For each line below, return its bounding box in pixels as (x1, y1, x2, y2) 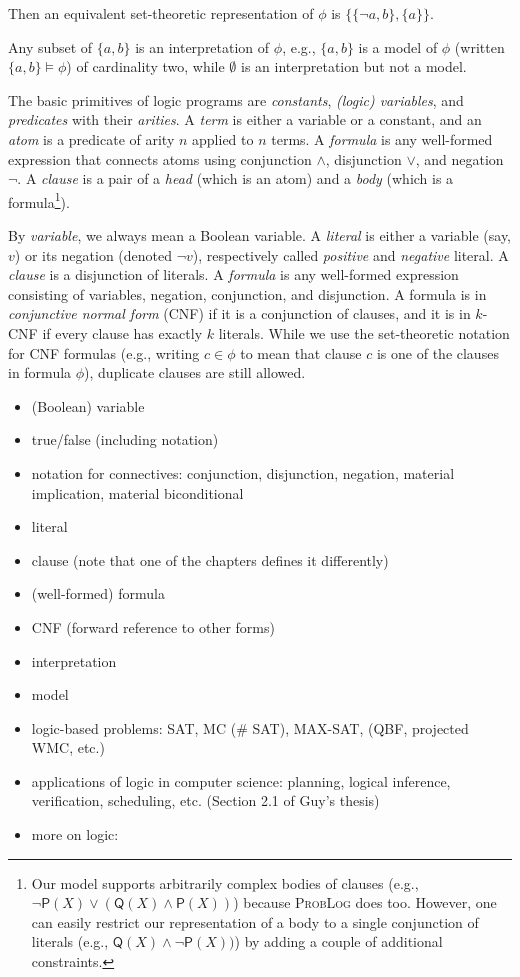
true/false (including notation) (31, 429, 219, 450)
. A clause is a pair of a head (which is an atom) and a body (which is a (17, 168, 454, 189)
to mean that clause (240, 342, 362, 363)
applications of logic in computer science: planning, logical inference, (31, 770, 451, 791)
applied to (192, 128, 254, 149)
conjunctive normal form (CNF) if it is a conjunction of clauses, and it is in (8, 303, 471, 324)
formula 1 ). (8, 188, 70, 212)
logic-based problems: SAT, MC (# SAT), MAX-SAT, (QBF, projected (31, 717, 469, 738)
